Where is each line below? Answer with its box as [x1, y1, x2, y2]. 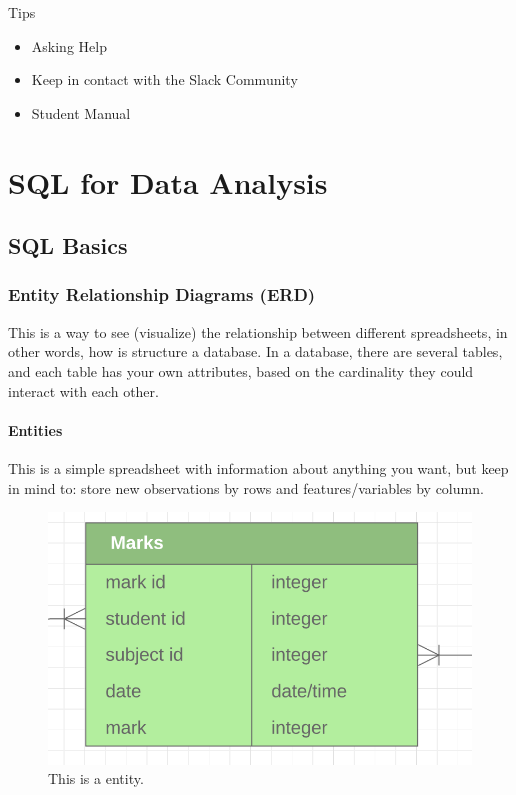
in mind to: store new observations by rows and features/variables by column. [8, 477, 484, 498]
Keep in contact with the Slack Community [31, 69, 298, 90]
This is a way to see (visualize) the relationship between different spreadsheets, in [8, 321, 508, 342]
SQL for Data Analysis [8, 161, 328, 202]
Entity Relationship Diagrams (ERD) [8, 282, 316, 307]
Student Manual [31, 102, 131, 123]
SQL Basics [8, 230, 128, 261]
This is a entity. [48, 768, 144, 789]
